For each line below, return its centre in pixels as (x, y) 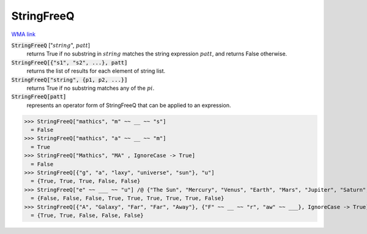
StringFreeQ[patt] (39, 97)
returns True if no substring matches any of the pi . (91, 88)
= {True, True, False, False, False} (87, 215)
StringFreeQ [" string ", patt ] (51, 45)
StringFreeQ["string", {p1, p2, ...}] (69, 80)
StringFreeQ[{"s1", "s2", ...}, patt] (69, 62)
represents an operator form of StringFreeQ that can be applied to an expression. (129, 105)
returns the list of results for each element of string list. (96, 71)
